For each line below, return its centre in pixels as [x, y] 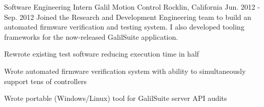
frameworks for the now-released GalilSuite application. [91, 36]
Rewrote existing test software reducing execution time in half [102, 54]
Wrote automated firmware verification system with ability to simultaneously [125, 71]
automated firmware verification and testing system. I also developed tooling [124, 27]
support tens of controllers [45, 81]
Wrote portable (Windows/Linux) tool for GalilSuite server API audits [116, 98]
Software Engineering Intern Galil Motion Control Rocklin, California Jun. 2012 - [132, 7]
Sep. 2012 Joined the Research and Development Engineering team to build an [128, 17]
